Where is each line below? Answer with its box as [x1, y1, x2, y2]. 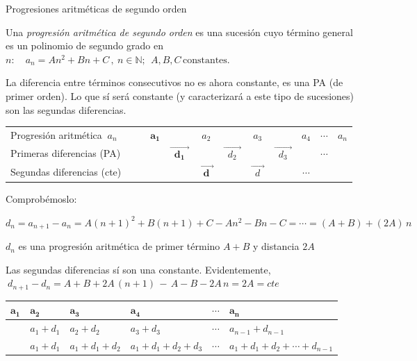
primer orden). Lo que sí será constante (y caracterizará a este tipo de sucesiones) [6, 88, 354, 103]
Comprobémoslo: [6, 192, 77, 206]
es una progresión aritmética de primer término [18, 239, 220, 253]
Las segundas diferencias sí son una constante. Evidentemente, [6, 262, 271, 276]
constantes [182, 55, 227, 65]
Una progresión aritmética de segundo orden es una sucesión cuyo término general [6, 24, 353, 39]
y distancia [252, 239, 300, 253]
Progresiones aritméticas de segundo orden [6, 1, 187, 15]
